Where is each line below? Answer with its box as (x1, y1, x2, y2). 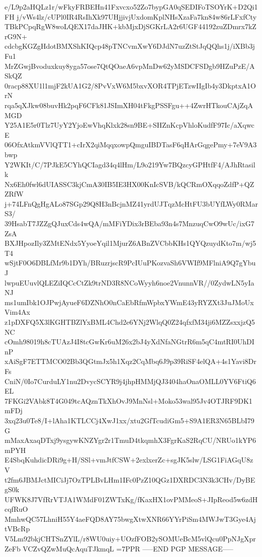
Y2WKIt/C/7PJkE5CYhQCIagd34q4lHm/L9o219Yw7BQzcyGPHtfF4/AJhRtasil (5, 159, 255, 169)
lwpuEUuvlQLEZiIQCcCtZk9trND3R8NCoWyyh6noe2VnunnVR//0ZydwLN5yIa (5, 277, 254, 288)
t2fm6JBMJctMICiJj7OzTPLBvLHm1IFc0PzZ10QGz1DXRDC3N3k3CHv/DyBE (5, 474, 255, 485)
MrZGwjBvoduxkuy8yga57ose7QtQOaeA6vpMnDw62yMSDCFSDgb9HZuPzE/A (5, 60, 255, 71)
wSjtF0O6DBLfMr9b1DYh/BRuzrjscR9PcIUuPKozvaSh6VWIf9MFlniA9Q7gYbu (5, 257, 256, 268)
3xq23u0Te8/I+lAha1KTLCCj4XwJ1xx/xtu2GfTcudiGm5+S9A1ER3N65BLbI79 (5, 415, 254, 425)
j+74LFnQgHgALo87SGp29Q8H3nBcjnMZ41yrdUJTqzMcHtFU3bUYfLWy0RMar (5, 198, 258, 209)
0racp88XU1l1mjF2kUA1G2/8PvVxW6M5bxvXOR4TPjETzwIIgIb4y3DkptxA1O (5, 80, 256, 90)
